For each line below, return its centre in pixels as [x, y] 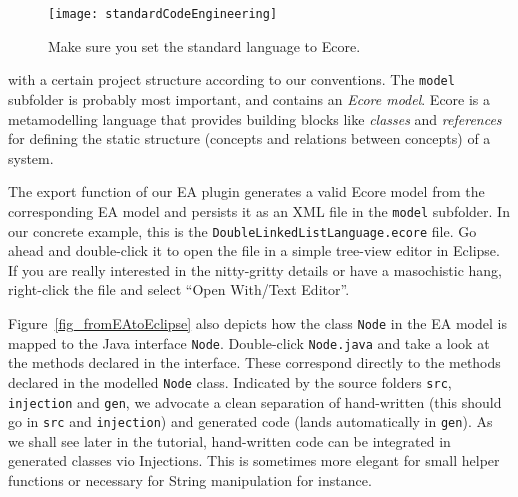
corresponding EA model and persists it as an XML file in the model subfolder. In [259, 210]
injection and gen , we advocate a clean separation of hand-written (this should [255, 401]
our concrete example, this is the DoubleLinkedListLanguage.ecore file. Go [242, 230]
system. [31, 157]
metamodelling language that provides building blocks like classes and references [255, 118]
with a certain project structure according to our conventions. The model [231, 79]
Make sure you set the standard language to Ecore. [204, 45]
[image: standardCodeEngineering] [163, 14]
